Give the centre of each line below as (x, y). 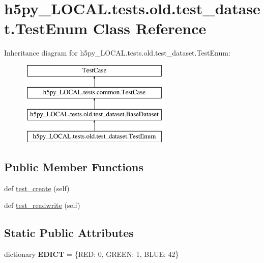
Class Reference (150, 28)
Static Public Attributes (69, 233)
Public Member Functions (74, 167)
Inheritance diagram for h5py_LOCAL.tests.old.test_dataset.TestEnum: (117, 53)
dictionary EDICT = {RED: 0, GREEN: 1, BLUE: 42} (92, 254)
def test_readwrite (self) (42, 205)
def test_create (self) (37, 188)
